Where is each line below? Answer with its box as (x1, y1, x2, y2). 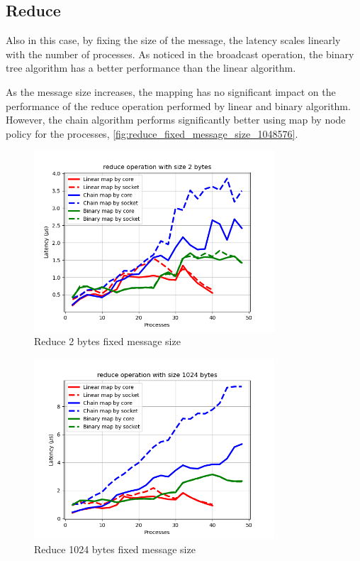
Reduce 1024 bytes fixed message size (34, 541, 196, 556)
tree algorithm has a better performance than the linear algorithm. (6, 60, 296, 75)
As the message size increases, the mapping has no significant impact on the (6, 84, 336, 99)
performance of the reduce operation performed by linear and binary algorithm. (6, 98, 351, 113)
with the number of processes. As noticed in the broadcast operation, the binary (6, 46, 354, 61)
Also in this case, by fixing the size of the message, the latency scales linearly (6, 33, 341, 48)
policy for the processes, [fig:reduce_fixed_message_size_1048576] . (6, 126, 298, 141)
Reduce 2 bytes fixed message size (34, 334, 181, 349)
